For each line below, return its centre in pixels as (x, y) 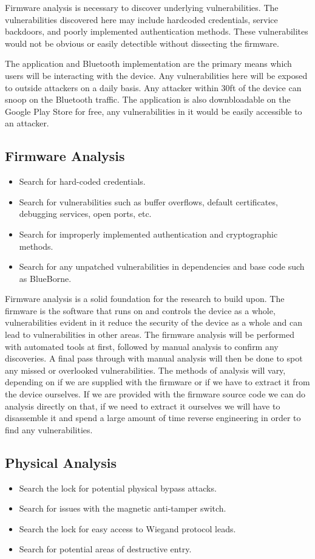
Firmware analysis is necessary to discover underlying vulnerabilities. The (142, 7)
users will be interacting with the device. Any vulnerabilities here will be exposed (156, 75)
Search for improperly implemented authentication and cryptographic (148, 234)
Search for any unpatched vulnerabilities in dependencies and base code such (162, 266)
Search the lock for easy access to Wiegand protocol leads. (127, 528)
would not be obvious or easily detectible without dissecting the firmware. (142, 43)
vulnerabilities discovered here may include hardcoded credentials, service (141, 19)
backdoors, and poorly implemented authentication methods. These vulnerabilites (157, 31)
